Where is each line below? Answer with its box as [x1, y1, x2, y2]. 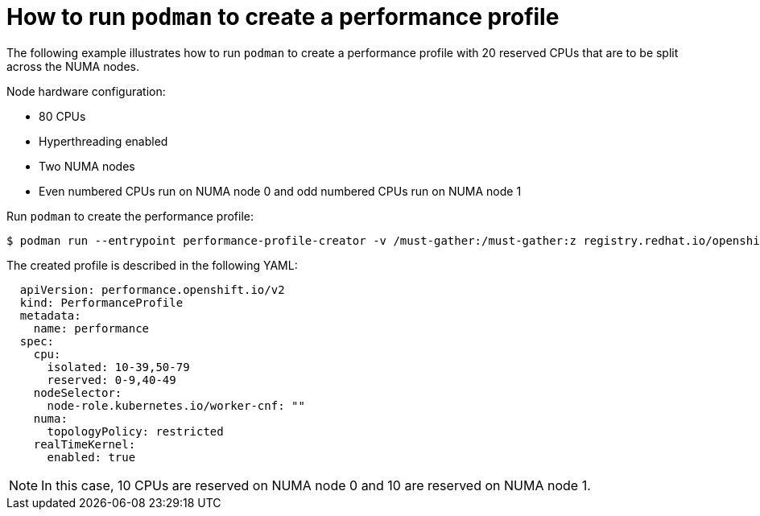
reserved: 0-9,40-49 [47, 373, 176, 386]
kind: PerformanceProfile [19, 295, 184, 309]
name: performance [33, 321, 150, 335]
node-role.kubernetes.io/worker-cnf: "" [47, 398, 305, 412]
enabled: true [47, 450, 136, 464]
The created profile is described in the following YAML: [6, 258, 298, 272]
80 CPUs [39, 109, 86, 123]
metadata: [19, 308, 81, 322]
